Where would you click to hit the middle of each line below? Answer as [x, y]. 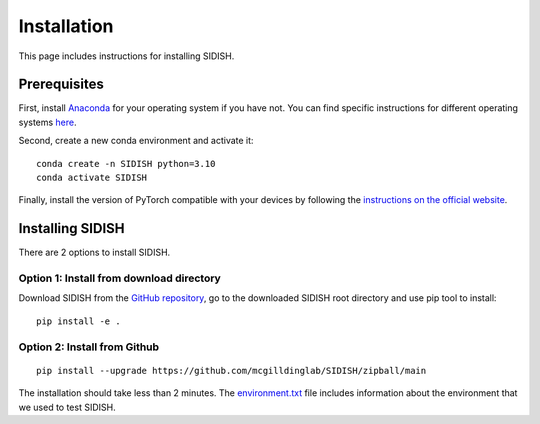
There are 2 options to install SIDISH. [94, 252]
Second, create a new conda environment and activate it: [136, 141]
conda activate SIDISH [92, 178]
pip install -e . [78, 321]
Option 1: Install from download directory [120, 278]
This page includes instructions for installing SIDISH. [126, 56]
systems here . [47, 122]
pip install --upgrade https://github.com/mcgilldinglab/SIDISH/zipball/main [231, 370]
